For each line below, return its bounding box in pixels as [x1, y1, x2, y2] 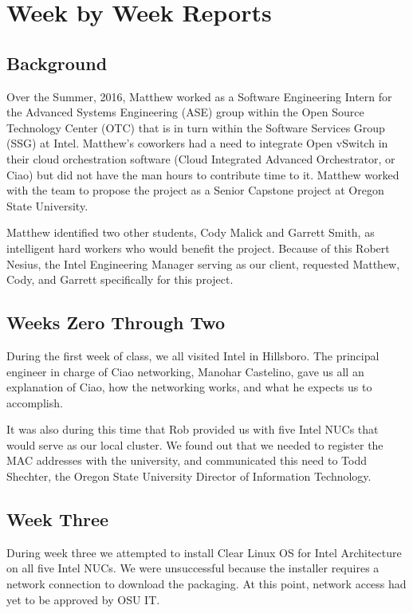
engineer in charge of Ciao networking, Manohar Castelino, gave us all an [6, 363, 364, 379]
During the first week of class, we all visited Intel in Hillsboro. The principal [6, 347, 380, 363]
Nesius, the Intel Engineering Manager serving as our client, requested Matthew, [6, 255, 400, 272]
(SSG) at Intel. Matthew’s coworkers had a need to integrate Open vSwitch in [6, 135, 388, 151]
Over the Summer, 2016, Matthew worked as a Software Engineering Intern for [6, 88, 392, 104]
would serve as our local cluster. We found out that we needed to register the [6, 436, 383, 453]
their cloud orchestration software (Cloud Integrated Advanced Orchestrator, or [6, 150, 395, 167]
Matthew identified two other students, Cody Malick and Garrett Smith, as [6, 224, 375, 241]
